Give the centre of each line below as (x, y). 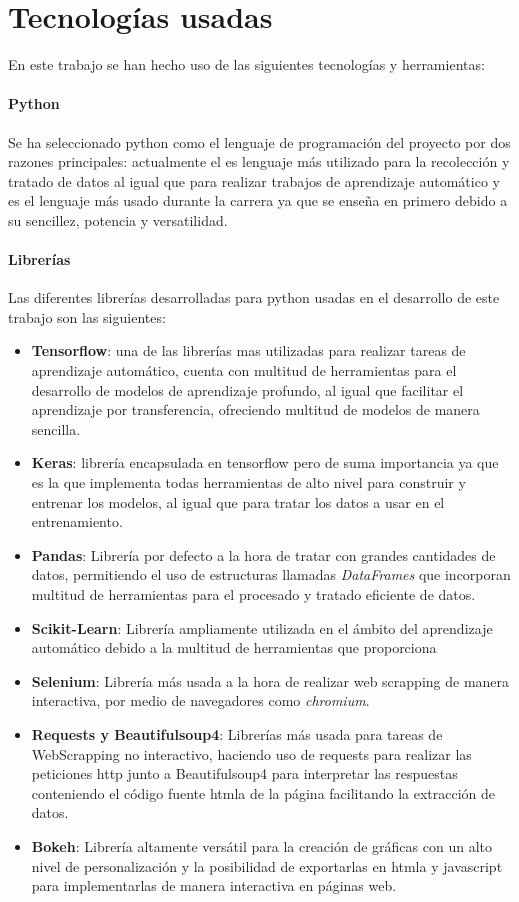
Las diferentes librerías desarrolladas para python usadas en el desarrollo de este (254, 297)
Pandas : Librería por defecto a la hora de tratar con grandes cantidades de (263, 554)
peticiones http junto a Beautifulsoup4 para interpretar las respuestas (244, 773)
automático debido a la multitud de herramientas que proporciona (234, 647)
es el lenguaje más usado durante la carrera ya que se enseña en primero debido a (258, 200)
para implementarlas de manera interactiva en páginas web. (214, 885)
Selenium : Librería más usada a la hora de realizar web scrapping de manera (270, 680)
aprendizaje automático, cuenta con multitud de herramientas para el (244, 370)
